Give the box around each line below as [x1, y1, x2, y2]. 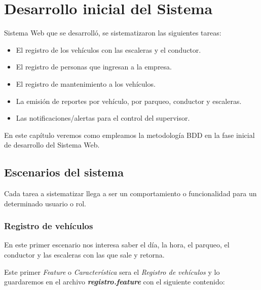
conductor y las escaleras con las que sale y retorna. [4, 249, 165, 260]
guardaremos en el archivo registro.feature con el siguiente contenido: [4, 276, 225, 287]
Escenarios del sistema [4, 164, 124, 180]
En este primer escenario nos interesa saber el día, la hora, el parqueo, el [4, 239, 230, 250]
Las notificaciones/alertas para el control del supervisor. [16, 113, 190, 123]
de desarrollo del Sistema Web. [4, 139, 100, 150]
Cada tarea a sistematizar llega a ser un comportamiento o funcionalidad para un [4, 188, 257, 199]
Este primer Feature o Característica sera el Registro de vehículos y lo [4, 266, 220, 277]
